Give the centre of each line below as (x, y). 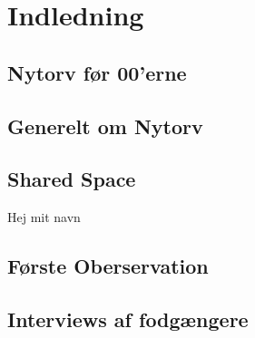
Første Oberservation (108, 266)
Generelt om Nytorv (105, 126)
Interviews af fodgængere (128, 319)
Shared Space (72, 179)
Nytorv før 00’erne (97, 72)
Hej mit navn (44, 217)
